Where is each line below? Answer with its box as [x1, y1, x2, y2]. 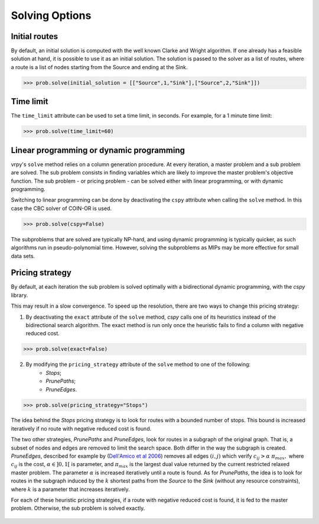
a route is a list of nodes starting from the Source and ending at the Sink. [11, 63, 188, 70]
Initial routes [11, 31, 58, 41]
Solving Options [11, 9, 92, 22]
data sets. [11, 252, 35, 260]
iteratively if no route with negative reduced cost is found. [11, 425, 152, 432]
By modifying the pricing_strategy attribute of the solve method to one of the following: [25, 361, 251, 368]
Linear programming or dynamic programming [11, 145, 185, 155]
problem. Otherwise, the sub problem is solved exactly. [11, 504, 145, 512]
